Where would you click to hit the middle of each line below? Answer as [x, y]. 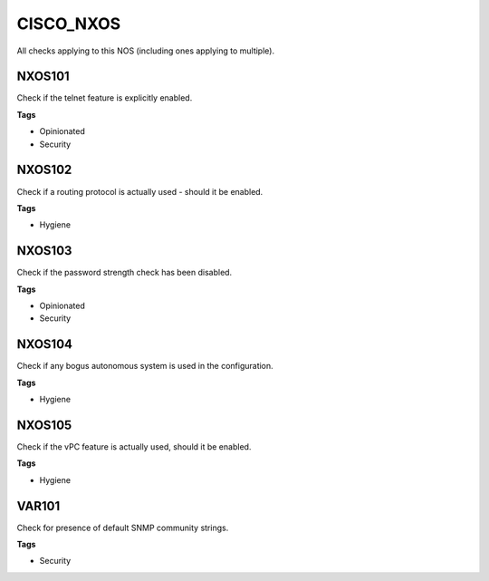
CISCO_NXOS [69, 24]
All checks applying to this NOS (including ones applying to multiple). [146, 51]
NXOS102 [44, 170]
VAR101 [38, 506]
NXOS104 [44, 344]
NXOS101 [43, 77]
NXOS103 [44, 251]
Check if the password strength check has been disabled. [125, 273]
